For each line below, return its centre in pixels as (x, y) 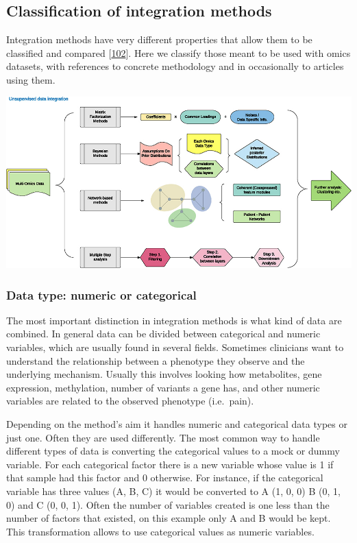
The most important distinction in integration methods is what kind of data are (174, 320)
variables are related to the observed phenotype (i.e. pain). (130, 401)
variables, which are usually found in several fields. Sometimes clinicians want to (175, 347)
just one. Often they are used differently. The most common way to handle (163, 437)
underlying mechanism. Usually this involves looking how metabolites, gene (164, 374)
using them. (31, 79)
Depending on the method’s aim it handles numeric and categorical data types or (177, 423)
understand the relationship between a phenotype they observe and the (156, 360)
